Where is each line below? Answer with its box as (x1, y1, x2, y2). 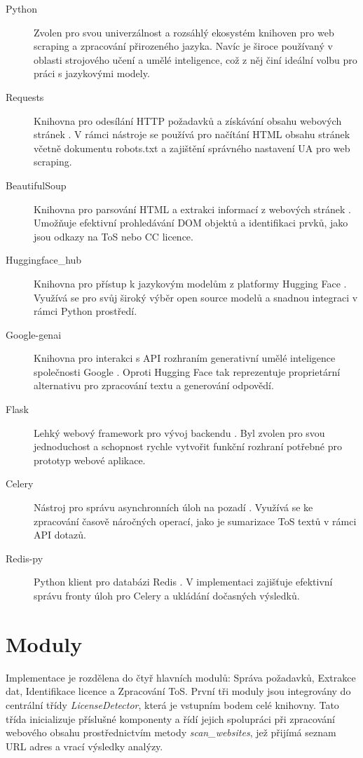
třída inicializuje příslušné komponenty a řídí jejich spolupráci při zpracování (6, 711, 335, 726)
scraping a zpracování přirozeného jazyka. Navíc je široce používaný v (34, 39, 333, 53)
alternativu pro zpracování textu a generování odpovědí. (34, 378, 274, 393)
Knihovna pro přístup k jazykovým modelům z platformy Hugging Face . (34, 276, 347, 290)
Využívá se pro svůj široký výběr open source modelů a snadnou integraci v (34, 290, 358, 304)
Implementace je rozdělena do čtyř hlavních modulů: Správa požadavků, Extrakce (6, 670, 356, 684)
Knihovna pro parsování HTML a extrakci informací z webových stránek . (34, 201, 351, 216)
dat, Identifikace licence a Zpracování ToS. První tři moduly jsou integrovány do (6, 684, 351, 698)
